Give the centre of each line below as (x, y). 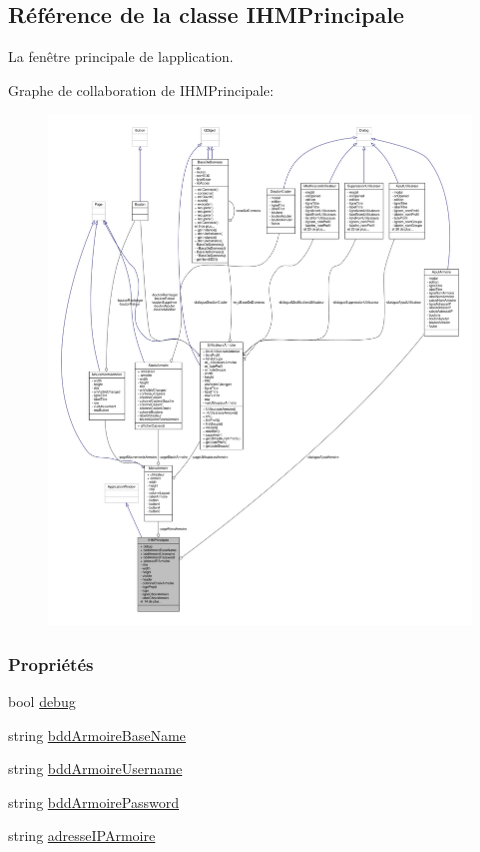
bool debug (42, 701)
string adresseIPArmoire (82, 835)
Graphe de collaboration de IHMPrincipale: (141, 89)
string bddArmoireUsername (95, 768)
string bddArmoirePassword (93, 801)
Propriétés (51, 663)
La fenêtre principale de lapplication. (121, 56)
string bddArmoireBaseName (97, 734)
